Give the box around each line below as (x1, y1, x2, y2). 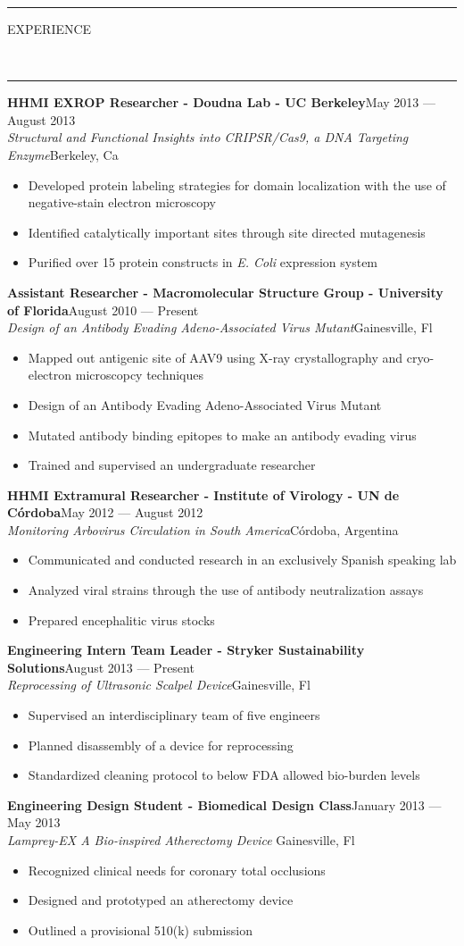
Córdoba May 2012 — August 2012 (7, 503, 203, 522)
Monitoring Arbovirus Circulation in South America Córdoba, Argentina (7, 520, 399, 539)
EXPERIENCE (7, 20, 92, 38)
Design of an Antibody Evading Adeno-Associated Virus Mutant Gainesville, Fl (7, 318, 433, 337)
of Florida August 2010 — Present (7, 300, 199, 319)
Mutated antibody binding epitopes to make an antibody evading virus (28, 425, 417, 444)
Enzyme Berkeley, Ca (7, 145, 119, 163)
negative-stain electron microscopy (28, 193, 217, 212)
